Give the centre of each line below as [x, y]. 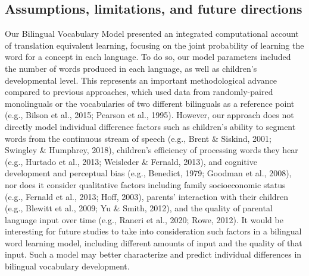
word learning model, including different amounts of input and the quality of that [154, 242]
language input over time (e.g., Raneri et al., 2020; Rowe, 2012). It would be [144, 219]
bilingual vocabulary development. [67, 266]
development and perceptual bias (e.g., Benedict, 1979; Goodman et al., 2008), [148, 173]
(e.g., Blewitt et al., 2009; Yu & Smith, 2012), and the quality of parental [139, 208]
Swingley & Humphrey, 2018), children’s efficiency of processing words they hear [152, 150]
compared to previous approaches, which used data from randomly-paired [139, 92]
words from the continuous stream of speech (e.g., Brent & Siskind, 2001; [138, 138]
